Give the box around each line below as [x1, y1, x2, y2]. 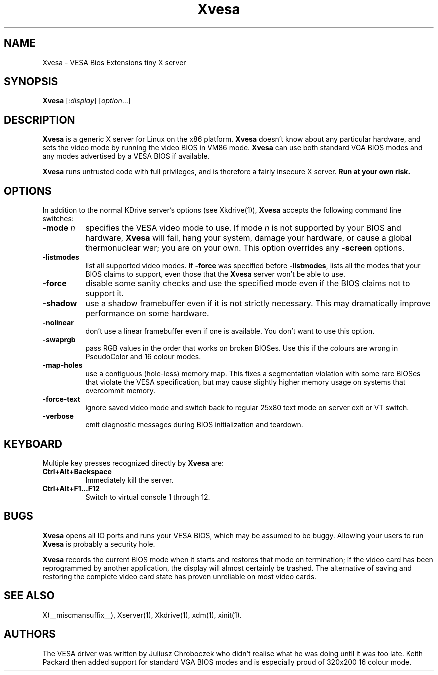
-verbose [42, 412, 74, 421]
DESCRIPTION [4, 113, 75, 126]
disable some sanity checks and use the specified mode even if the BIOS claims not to [85, 278, 410, 289]
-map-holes [42, 361, 83, 370]
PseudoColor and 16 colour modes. [85, 352, 201, 361]
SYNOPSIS [4, 75, 58, 88]
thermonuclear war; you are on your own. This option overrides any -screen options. [85, 243, 405, 253]
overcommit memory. [85, 386, 155, 395]
